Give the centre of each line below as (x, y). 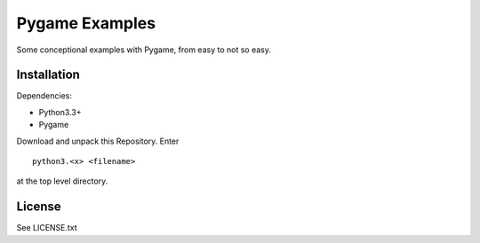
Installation (48, 75)
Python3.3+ (60, 112)
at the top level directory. (62, 181)
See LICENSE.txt (47, 228)
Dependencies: (44, 96)
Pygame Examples (86, 23)
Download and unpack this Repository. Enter (98, 141)
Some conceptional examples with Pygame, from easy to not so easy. (144, 50)
